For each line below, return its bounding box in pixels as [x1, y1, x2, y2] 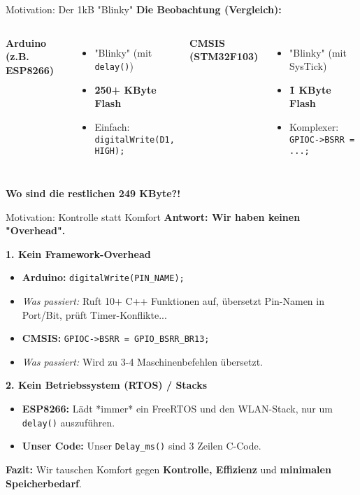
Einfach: [94, 120, 130, 134]
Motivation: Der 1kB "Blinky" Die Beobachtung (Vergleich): [6, 2, 282, 16]
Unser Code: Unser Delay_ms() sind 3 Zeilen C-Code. [22, 438, 261, 453]
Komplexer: [289, 119, 339, 134]
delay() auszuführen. [22, 415, 115, 429]
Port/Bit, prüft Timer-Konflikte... [22, 307, 167, 322]
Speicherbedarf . [6, 475, 82, 490]
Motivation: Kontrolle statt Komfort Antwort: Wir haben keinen [6, 209, 301, 224]
